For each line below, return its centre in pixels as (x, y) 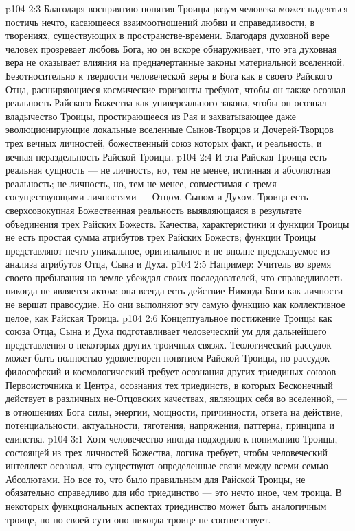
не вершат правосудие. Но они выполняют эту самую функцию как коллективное (175, 304)
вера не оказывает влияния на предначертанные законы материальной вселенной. (175, 62)
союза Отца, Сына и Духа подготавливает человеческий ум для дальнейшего (166, 331)
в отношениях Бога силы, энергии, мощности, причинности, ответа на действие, (174, 411)
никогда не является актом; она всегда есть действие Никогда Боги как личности (174, 291)
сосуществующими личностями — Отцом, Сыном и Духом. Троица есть (157, 197)
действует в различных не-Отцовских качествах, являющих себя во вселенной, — (176, 398)
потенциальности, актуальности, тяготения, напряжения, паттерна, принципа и (170, 425)
